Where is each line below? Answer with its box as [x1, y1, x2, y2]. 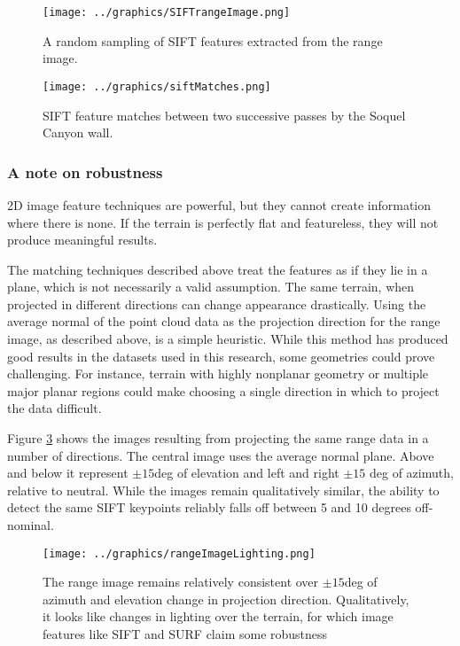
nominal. [7, 516, 54, 533]
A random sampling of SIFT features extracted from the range [43, 31, 383, 50]
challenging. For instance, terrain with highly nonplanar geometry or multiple [7, 364, 429, 383]
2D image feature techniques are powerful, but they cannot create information [7, 195, 432, 214]
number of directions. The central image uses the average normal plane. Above [7, 446, 434, 464]
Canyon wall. [43, 123, 113, 142]
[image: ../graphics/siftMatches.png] [43, 80, 271, 93]
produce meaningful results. [7, 230, 158, 249]
